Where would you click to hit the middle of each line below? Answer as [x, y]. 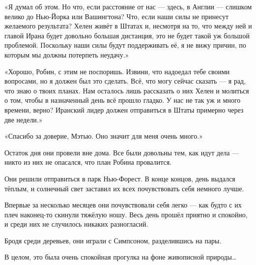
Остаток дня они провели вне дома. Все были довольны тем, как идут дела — [122, 152]
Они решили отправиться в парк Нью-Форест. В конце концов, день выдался [120, 178]
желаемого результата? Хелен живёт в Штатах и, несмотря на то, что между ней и [128, 26]
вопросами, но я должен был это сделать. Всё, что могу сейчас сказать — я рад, [125, 81]
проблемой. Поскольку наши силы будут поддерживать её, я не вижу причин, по [125, 45]
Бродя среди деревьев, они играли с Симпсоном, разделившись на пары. [113, 240]
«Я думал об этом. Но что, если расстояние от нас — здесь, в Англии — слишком [128, 6]
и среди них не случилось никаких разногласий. [76, 224]
